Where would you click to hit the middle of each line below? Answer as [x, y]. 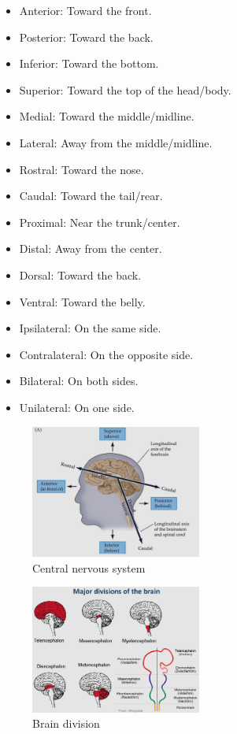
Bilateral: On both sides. [79, 381]
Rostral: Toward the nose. [81, 169]
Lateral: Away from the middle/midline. [116, 142]
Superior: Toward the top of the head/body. [125, 89]
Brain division [66, 723]
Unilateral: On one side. [77, 407]
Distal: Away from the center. [91, 248]
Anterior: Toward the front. [85, 10]
